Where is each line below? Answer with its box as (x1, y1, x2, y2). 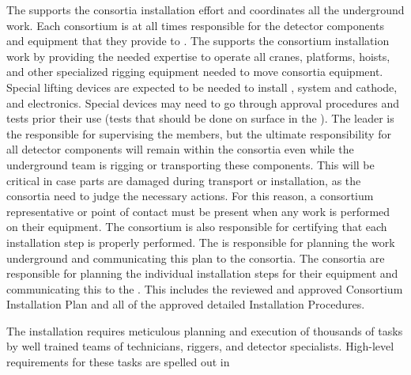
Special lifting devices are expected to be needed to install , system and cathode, (6, 78, 398, 95)
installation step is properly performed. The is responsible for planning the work (6, 233, 395, 250)
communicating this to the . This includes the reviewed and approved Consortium (6, 280, 403, 297)
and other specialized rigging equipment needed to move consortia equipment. (6, 63, 383, 80)
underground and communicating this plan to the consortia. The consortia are (6, 249, 385, 266)
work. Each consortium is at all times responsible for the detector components (6, 17, 384, 33)
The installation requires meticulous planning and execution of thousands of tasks (6, 322, 403, 339)
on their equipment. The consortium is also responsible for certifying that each (6, 218, 387, 235)
